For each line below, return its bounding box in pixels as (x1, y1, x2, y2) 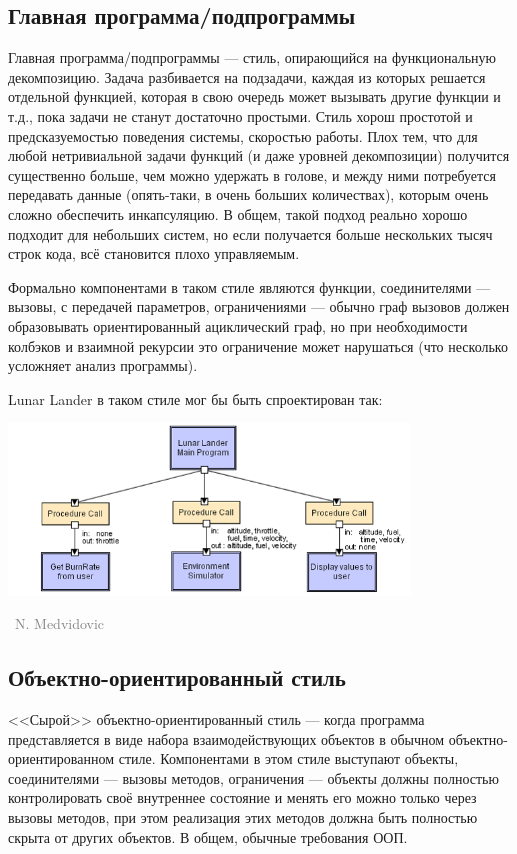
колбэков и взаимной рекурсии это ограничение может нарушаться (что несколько (8, 335, 508, 356)
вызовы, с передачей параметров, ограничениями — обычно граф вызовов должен (8, 296, 510, 317)
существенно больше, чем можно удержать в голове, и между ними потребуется (8, 164, 497, 185)
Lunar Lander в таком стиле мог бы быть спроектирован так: (8, 388, 383, 409)
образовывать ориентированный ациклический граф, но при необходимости (8, 315, 468, 336)
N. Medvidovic (14, 613, 105, 634)
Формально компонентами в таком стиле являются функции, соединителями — (8, 276, 491, 297)
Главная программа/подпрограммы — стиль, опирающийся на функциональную (8, 47, 497, 68)
